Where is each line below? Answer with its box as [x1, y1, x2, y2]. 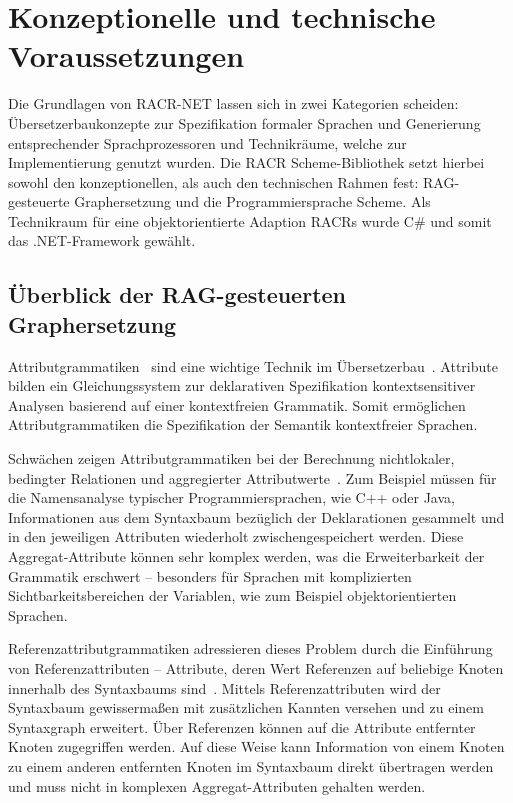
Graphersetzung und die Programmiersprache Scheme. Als [74, 191, 431, 212]
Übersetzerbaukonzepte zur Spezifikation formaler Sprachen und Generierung [8, 112, 481, 133]
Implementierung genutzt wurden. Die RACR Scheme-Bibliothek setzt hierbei [8, 152, 485, 173]
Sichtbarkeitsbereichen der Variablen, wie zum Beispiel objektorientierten [8, 585, 457, 606]
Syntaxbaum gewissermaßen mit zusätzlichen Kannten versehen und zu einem [8, 697, 484, 718]
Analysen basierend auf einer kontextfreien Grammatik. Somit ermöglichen [8, 394, 466, 415]
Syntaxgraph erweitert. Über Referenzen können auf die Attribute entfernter [8, 716, 476, 737]
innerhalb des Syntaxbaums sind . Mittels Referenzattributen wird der [8, 677, 441, 698]
